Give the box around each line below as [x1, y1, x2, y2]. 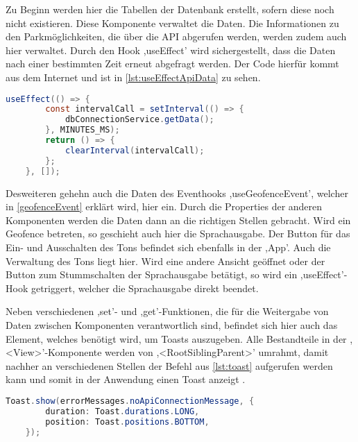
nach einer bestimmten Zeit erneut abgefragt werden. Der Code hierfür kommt [6, 56, 339, 71]
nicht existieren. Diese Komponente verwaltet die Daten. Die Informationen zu [6, 15, 339, 30]
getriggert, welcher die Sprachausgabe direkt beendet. [31, 280, 259, 295]
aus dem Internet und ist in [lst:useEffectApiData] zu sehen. [6, 69, 261, 84]
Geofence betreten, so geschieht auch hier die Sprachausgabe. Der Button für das [6, 226, 350, 241]
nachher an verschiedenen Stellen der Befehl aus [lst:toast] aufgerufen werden [6, 358, 333, 373]
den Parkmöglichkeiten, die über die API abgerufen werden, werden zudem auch [6, 29, 347, 44]
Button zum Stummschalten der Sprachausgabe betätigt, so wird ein [6, 267, 298, 282]
